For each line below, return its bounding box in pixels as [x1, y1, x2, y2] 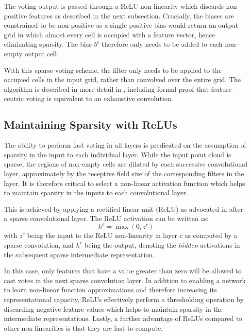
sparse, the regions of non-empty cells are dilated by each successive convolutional [4, 159, 248, 169]
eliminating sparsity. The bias [4, 39, 92, 49]
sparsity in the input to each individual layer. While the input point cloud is [4, 149, 231, 159]
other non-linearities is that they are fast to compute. [4, 322, 163, 333]
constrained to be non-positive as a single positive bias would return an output [4, 20, 238, 30]
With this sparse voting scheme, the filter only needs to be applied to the [4, 65, 222, 75]
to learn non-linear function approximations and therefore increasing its [4, 285, 217, 295]
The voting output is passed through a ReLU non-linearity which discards [4, 1, 224, 11]
